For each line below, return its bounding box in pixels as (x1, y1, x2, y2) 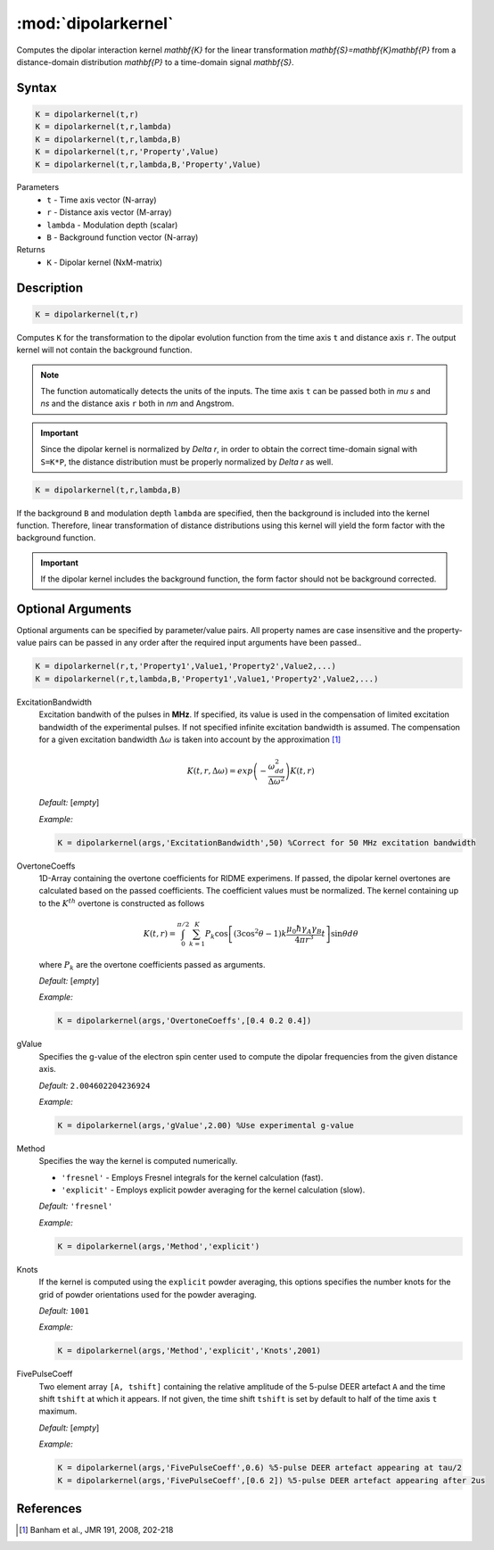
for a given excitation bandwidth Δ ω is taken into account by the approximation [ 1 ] (38, 734, 342, 745)
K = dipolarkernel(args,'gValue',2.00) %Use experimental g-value (57, 1120, 354, 1130)
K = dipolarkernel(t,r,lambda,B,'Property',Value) (35, 159, 262, 169)
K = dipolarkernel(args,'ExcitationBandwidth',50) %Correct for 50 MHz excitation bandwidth (57, 837, 476, 847)
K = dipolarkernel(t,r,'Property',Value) (35, 147, 219, 157)
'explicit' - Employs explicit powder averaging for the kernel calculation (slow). (61, 1184, 366, 1195)
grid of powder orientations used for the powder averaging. (38, 1289, 258, 1299)
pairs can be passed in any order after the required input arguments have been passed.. (38, 638, 362, 648)
